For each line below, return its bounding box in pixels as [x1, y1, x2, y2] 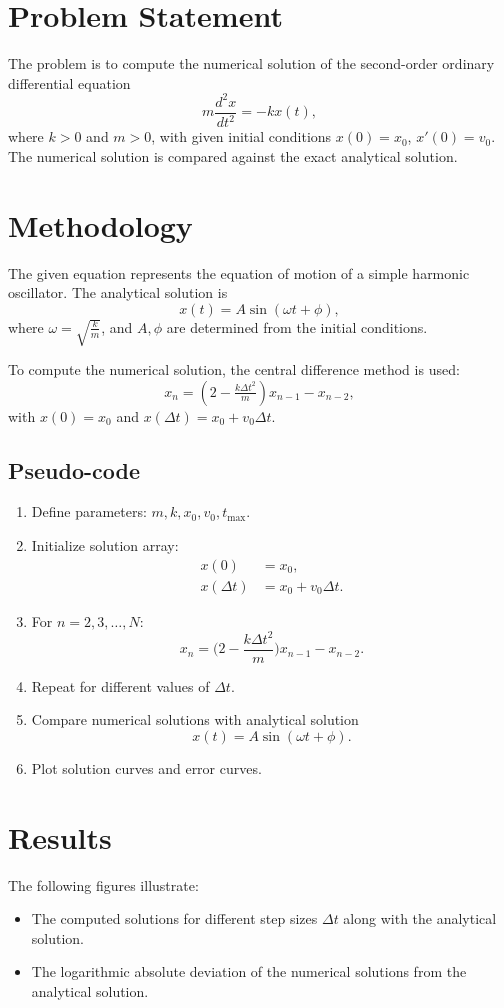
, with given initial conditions [151, 126, 332, 147]
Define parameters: [31, 501, 147, 522]
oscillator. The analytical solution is [8, 282, 228, 303]
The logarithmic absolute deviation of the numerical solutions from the [31, 961, 467, 982]
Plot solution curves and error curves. [31, 757, 262, 778]
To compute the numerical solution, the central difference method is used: [8, 358, 460, 379]
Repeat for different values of [31, 675, 210, 696]
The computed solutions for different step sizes [31, 908, 318, 929]
